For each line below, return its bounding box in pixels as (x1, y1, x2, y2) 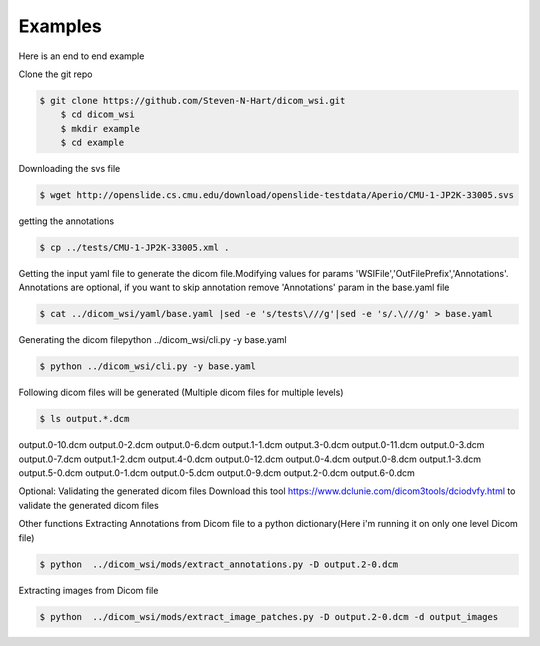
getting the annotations (18, 215, 115, 227)
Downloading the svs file (18, 163, 121, 175)
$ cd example (60, 137, 125, 149)
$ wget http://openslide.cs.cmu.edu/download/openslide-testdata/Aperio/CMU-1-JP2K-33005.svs (39, 190, 515, 201)
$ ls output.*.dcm (39, 413, 130, 425)
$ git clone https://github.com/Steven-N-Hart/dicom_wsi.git (39, 95, 346, 106)
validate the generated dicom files (18, 499, 159, 511)
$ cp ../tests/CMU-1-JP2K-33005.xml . (39, 242, 230, 254)
